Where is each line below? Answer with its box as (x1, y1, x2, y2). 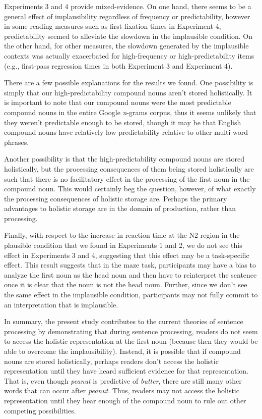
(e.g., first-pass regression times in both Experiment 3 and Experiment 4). (4, 60, 233, 71)
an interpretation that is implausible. (4, 299, 118, 309)
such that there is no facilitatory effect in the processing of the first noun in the (4, 173, 250, 184)
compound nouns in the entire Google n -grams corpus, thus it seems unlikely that (4, 107, 256, 117)
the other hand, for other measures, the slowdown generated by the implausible (4, 40, 249, 51)
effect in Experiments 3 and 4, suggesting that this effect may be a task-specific (4, 249, 249, 260)
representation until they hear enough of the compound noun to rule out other (4, 395, 246, 405)
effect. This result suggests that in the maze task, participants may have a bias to (4, 259, 256, 270)
